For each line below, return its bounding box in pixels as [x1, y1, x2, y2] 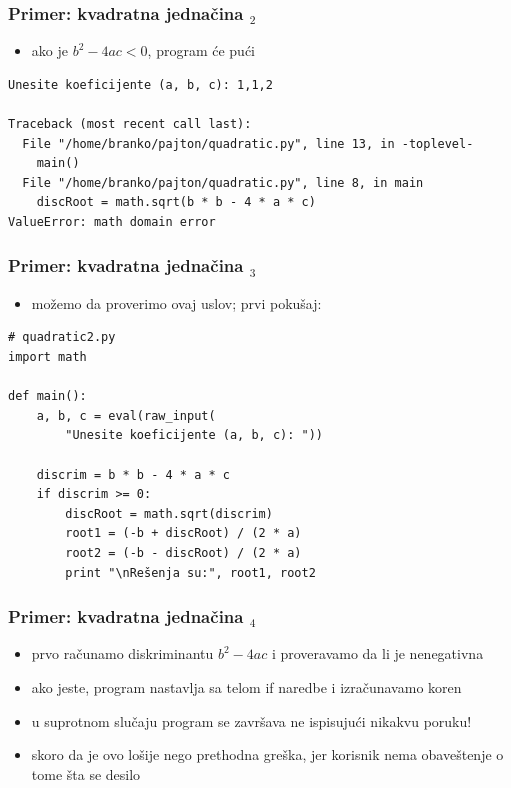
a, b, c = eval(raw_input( [36, 408, 216, 423]
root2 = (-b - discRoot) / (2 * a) [65, 545, 302, 560]
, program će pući [147, 40, 255, 61]
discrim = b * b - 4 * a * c [36, 467, 230, 482]
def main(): [8, 389, 87, 404]
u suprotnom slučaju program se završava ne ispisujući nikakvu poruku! [31, 710, 472, 731]
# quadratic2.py [8, 330, 116, 345]
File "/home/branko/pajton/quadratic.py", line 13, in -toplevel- [22, 136, 474, 151]
